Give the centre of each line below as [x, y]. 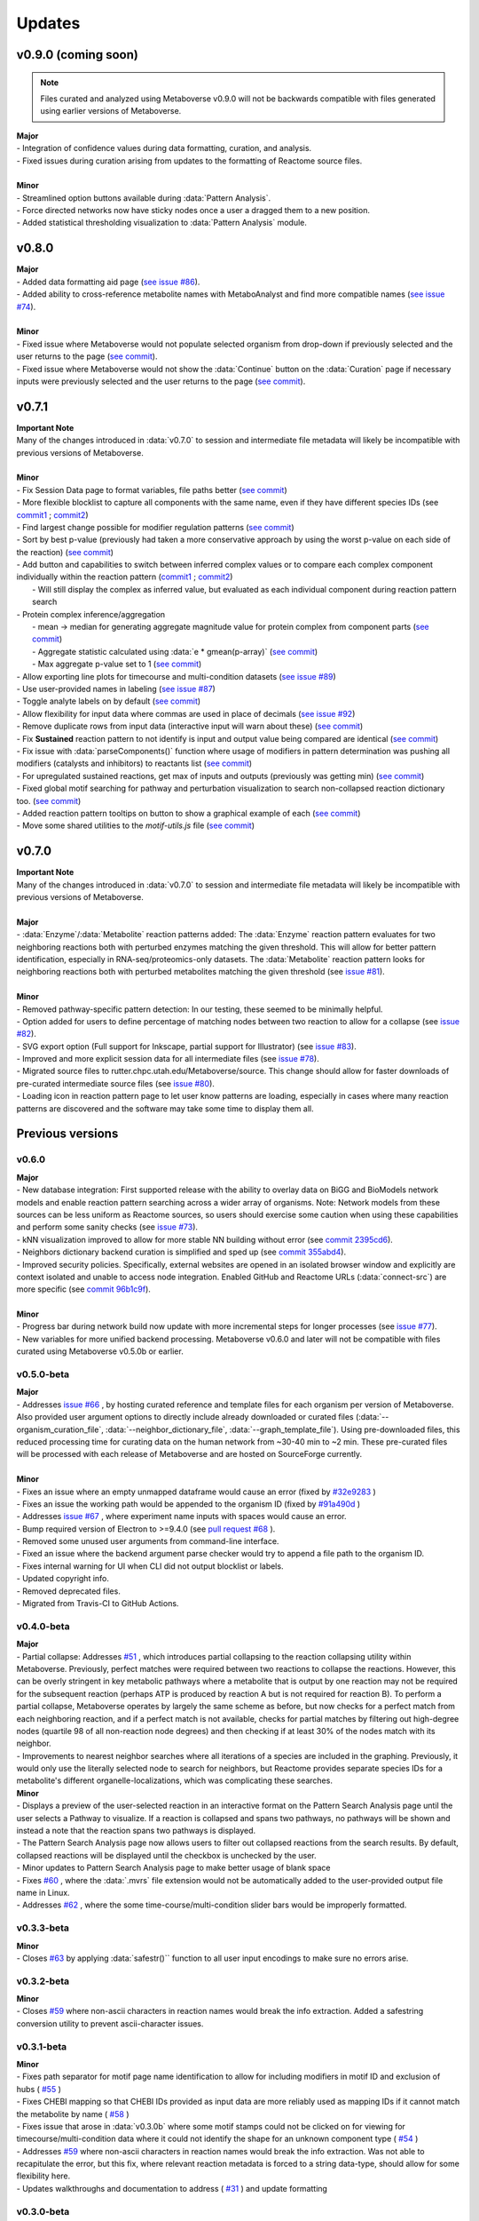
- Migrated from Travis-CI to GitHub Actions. [98, 1604]
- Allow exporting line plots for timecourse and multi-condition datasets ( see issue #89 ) [176, 676]
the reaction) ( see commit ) [65, 552]
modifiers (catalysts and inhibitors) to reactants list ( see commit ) [134, 763]
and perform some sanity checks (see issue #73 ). [107, 1227]
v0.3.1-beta [41, 2046]
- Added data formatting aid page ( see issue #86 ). [108, 282]
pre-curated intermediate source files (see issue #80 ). [115, 1083]
